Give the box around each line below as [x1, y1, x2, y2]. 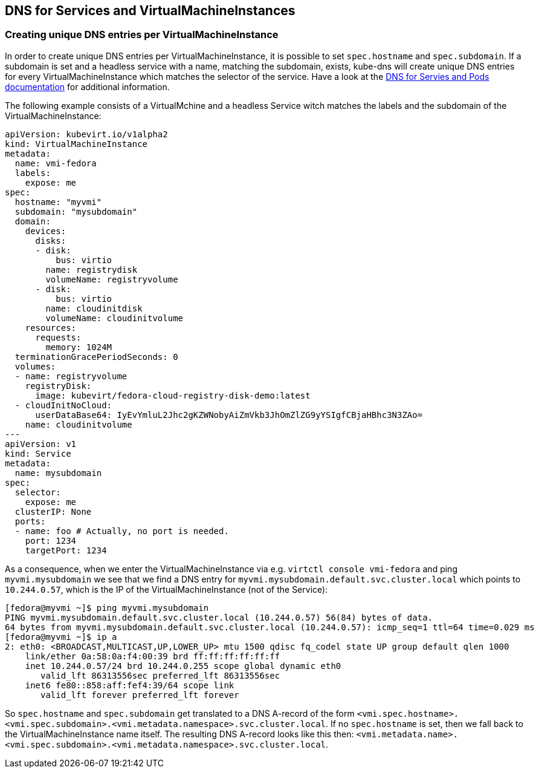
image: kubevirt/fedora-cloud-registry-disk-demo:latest [35, 390, 311, 400]
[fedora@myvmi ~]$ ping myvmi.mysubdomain [5, 602, 209, 613]
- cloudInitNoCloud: [15, 400, 112, 410]
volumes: [15, 361, 56, 371]
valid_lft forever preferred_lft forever [40, 690, 239, 700]
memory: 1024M [45, 342, 112, 352]
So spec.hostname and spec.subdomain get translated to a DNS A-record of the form [5, 708, 355, 719]
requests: [35, 332, 82, 342]
